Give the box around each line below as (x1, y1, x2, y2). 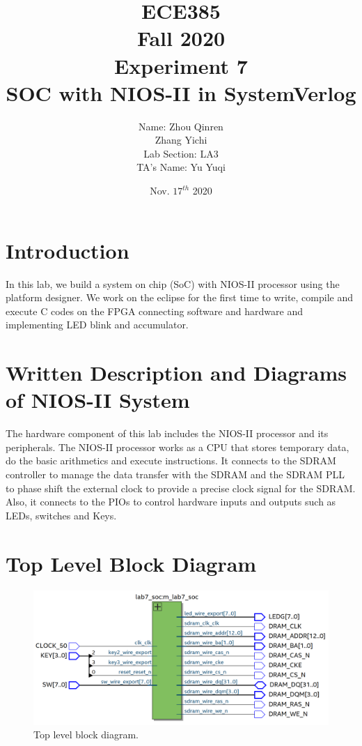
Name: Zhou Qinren (139, 119, 223, 133)
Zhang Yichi (155, 132, 207, 147)
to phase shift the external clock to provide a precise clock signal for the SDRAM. (6, 480, 356, 495)
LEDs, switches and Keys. (6, 508, 117, 522)
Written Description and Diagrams (6, 358, 347, 387)
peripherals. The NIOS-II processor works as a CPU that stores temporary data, (6, 439, 349, 454)
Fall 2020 (136, 24, 226, 52)
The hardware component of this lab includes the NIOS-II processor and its (6, 426, 329, 441)
